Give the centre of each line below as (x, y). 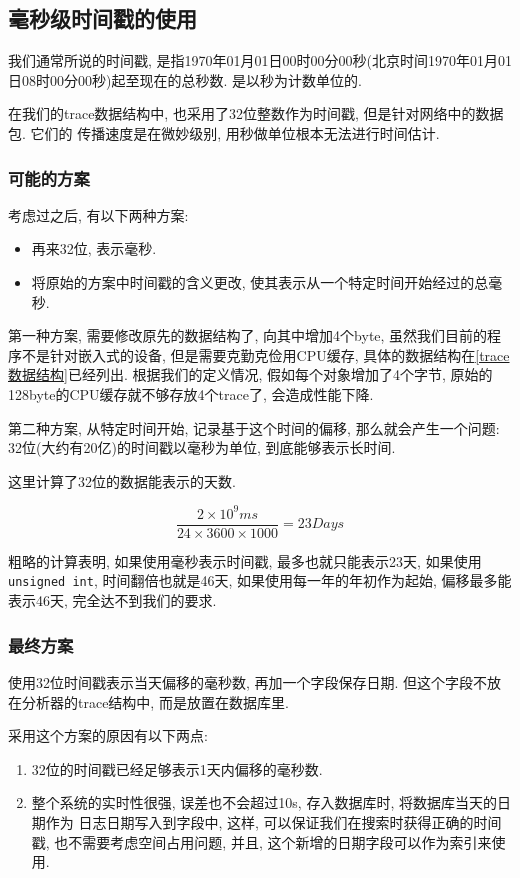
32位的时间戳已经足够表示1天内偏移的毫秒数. (177, 768)
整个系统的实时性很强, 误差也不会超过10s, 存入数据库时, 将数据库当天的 (264, 802)
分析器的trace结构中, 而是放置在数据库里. (155, 701)
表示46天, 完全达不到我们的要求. (112, 600)
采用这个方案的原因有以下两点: (108, 735)
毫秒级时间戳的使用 (102, 18)
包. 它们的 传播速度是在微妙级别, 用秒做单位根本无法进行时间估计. (224, 132)
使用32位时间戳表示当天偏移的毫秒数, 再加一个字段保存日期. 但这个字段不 (248, 681)
